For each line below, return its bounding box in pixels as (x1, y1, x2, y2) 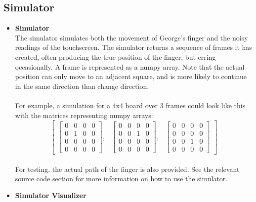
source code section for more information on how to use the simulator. (15, 173, 228, 184)
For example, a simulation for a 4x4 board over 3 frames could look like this (15, 100, 246, 110)
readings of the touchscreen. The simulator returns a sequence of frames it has (15, 42, 252, 52)
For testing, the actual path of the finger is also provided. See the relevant (15, 163, 240, 174)
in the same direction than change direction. (15, 81, 149, 91)
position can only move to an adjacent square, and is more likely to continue (15, 71, 247, 81)
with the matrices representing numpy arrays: (15, 110, 153, 120)
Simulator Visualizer (15, 190, 86, 201)
